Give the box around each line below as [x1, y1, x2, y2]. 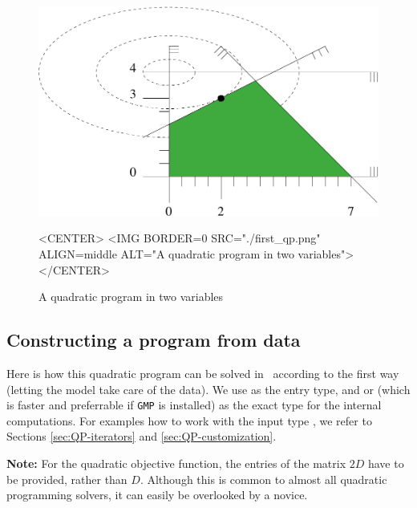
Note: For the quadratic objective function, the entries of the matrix [6, 455, 346, 472]
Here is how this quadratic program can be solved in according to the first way [6, 365, 399, 382]
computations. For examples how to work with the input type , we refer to [6, 412, 372, 429]
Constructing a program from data [6, 327, 301, 352]
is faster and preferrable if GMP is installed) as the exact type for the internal [6, 396, 382, 413]
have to [367, 455, 404, 472]
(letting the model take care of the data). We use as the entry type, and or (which [6, 380, 411, 397]
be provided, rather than [6, 470, 128, 487]
